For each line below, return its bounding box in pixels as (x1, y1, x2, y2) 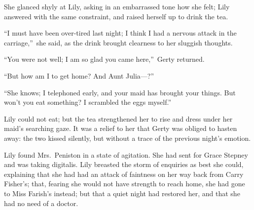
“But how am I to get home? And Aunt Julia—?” (4, 70, 154, 81)
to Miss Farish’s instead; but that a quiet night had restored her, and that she (4, 188, 240, 198)
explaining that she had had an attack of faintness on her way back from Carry (4, 168, 244, 179)
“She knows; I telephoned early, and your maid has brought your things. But (4, 87, 236, 97)
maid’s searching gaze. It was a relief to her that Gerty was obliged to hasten (4, 123, 237, 133)
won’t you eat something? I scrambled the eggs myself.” (4, 97, 172, 107)
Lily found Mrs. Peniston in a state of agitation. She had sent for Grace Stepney (4, 149, 248, 160)
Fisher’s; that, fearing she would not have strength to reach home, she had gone (4, 178, 245, 189)
